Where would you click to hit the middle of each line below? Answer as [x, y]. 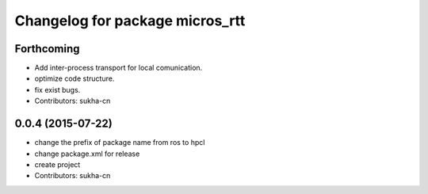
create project [57, 164]
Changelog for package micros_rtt [130, 21]
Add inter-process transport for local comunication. [118, 68]
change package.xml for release [87, 154]
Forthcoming [47, 49]
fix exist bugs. [57, 89]
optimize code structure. [75, 78]
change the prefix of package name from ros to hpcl [120, 143]
